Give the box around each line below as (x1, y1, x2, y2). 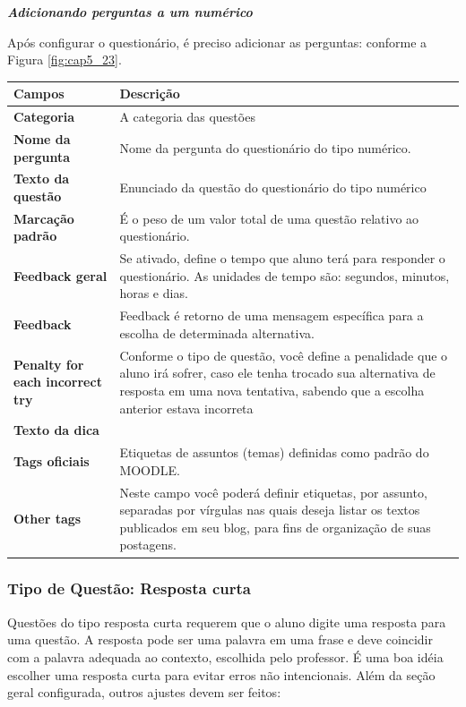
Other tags (13, 509, 82, 528)
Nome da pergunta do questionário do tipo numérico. (119, 138, 411, 157)
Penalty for (13, 354, 84, 373)
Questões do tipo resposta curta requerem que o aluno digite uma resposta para (7, 612, 446, 631)
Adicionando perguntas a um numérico (7, 3, 253, 21)
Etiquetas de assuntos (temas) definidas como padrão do (119, 443, 429, 462)
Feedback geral (13, 266, 108, 285)
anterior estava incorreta (119, 398, 254, 417)
